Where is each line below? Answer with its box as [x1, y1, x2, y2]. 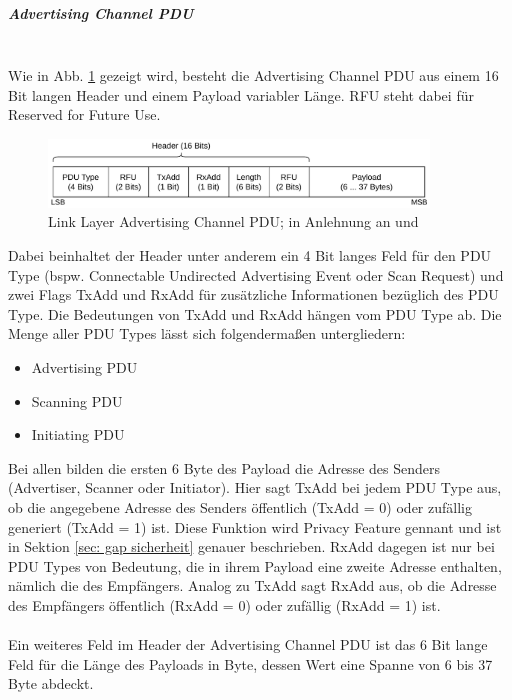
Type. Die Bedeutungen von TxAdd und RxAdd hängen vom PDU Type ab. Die [8, 303, 502, 324]
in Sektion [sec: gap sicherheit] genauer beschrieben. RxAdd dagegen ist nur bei [8, 536, 495, 557]
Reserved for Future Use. [8, 104, 161, 125]
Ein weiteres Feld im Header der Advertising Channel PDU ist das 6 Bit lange [8, 634, 488, 655]
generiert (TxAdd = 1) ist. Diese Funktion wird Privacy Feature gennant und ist [8, 516, 502, 537]
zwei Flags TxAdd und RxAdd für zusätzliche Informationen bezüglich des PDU [8, 284, 499, 305]
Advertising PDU [31, 357, 138, 378]
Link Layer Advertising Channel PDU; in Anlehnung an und [48, 211, 419, 232]
